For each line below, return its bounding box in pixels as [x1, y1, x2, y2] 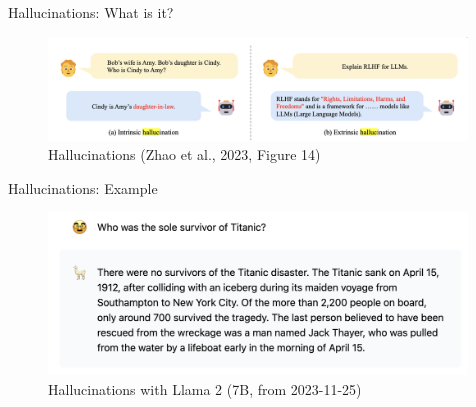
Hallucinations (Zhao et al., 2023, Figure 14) [48, 144, 321, 165]
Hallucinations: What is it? [8, 2, 174, 22]
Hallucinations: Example [8, 177, 158, 198]
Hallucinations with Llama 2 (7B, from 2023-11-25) [48, 378, 362, 399]
